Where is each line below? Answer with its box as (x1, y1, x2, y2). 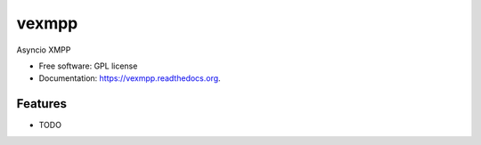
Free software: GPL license (38, 60, 138, 71)
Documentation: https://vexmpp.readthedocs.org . (38, 73, 222, 84)
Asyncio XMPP (16, 44, 71, 55)
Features (16, 96, 67, 111)
